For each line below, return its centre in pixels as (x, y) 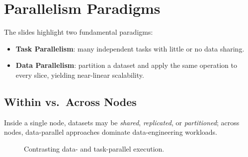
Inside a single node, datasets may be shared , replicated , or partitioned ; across (122, 122)
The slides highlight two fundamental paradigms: (79, 32)
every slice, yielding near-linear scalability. (80, 75)
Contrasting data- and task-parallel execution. (94, 148)
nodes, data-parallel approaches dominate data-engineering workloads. (111, 132)
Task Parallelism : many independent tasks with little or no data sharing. (130, 48)
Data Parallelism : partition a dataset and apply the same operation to (126, 65)
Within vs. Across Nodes (70, 101)
